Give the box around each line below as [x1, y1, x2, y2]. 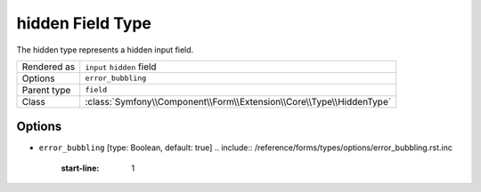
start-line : [61, 163, 100, 173]
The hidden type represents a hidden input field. [16, 44, 194, 55]
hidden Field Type [16, 13, 151, 33]
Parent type [21, 84, 71, 96]
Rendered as [21, 60, 76, 73]
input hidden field [85, 60, 157, 73]
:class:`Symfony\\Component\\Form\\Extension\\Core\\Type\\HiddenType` [85, 95, 392, 108]
